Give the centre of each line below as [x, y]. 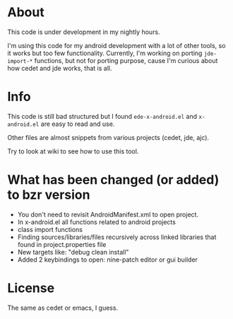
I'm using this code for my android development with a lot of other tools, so [116, 45]
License [31, 288]
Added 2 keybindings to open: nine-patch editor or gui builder [107, 260]
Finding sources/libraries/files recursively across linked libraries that [117, 237]
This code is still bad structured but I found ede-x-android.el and [102, 116]
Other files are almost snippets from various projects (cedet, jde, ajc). [108, 137]
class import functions [50, 229]
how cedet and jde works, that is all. [60, 68]
